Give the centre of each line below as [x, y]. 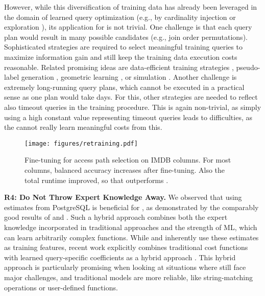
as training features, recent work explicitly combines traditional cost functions [126, 247]
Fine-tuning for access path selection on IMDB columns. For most [128, 160]
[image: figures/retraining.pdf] [81, 143]
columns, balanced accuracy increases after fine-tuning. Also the [125, 169]
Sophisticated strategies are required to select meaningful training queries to [123, 47]
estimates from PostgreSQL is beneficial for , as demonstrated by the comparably [131, 207]
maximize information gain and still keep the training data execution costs [121, 56]
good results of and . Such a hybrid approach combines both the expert [116, 217]
